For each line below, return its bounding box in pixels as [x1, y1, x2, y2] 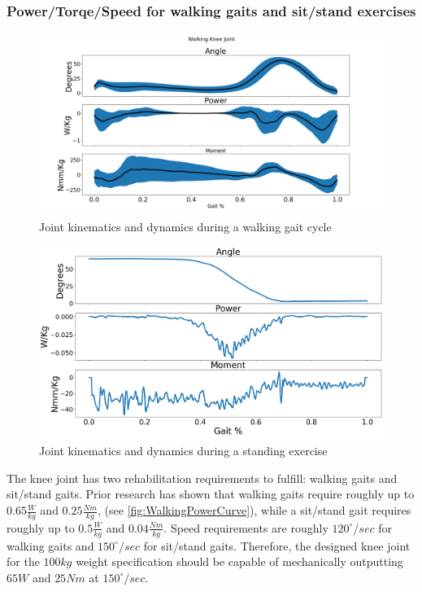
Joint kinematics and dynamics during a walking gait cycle [39, 217, 332, 235]
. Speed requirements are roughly [163, 519, 328, 536]
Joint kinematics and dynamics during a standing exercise [39, 442, 328, 459]
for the [7, 553, 40, 570]
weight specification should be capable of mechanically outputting [76, 553, 403, 570]
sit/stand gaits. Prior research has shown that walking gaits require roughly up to [7, 485, 415, 502]
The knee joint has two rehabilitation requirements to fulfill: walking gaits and [7, 469, 398, 486]
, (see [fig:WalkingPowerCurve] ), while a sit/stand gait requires [98, 502, 411, 519]
